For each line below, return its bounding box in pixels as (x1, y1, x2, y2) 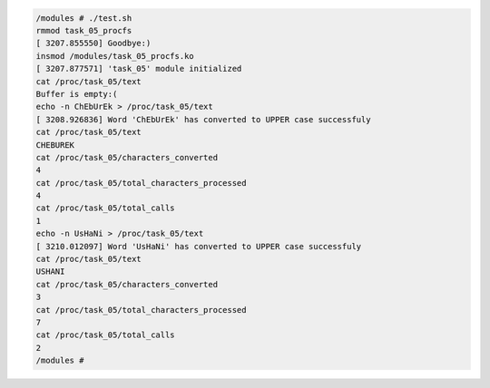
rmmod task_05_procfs (35, 25, 132, 35)
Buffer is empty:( (35, 89, 118, 99)
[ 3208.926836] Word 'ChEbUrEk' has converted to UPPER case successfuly (35, 114, 371, 124)
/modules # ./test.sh (35, 13, 132, 23)
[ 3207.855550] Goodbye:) (35, 38, 152, 49)
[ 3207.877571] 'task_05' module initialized (35, 63, 242, 74)
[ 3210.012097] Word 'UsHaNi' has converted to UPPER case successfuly (35, 241, 362, 251)
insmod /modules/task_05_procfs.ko (35, 51, 194, 61)
